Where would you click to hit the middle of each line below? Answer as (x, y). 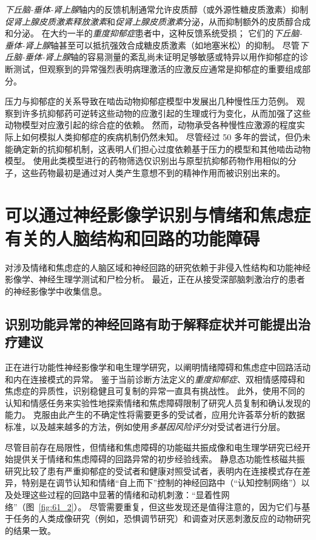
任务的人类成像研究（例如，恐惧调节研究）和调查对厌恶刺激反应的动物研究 (162, 518)
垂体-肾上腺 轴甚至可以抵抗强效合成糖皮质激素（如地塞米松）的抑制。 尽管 (152, 45)
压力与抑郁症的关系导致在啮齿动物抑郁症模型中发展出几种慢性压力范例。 (149, 101)
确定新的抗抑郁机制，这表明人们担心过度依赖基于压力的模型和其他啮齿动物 (162, 149)
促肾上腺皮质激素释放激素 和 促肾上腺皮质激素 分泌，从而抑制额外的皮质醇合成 (158, 21)
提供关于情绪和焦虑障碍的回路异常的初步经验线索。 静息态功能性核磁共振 (159, 459)
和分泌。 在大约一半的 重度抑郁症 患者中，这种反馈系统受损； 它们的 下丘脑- (154, 33)
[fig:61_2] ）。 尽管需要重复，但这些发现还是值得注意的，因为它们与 (170, 506)
